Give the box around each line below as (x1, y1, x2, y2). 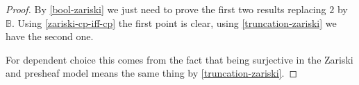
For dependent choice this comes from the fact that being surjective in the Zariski (6, 52, 353, 66)
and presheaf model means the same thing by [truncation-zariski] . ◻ (6, 66, 298, 80)
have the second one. (6, 29, 94, 44)
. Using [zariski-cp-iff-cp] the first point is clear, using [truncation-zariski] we (11, 15, 337, 30)
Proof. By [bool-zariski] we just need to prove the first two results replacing (6, 2, 326, 16)
